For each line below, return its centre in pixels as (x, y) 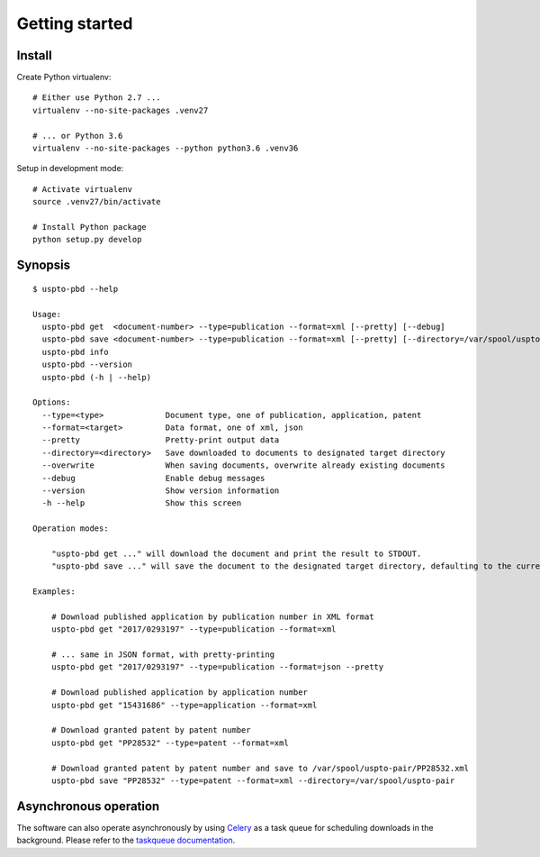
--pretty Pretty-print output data (161, 440)
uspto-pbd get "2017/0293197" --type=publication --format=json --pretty (217, 667)
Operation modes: (71, 529)
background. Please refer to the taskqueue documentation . (126, 840)
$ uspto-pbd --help (76, 289)
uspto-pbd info (75, 352)
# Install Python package (90, 227)
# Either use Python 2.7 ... (97, 98)
